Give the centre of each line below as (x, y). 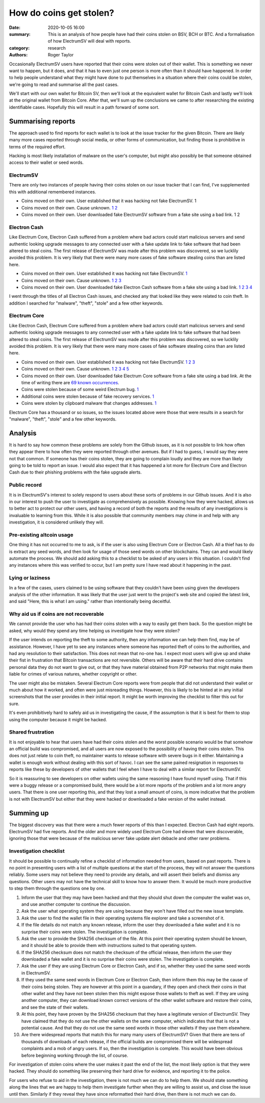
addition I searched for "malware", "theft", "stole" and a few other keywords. (86, 303)
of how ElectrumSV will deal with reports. (90, 41)
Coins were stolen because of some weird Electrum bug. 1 (80, 390)
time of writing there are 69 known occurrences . (70, 382)
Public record (25, 485)
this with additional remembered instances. (53, 192)
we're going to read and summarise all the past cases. (64, 84)
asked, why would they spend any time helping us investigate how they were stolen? (94, 630)
